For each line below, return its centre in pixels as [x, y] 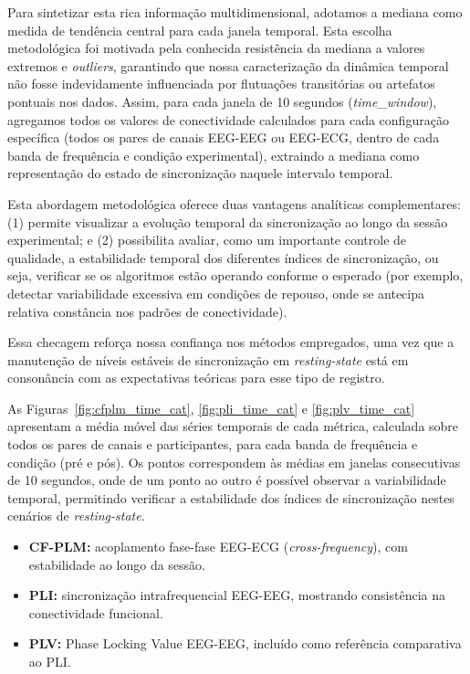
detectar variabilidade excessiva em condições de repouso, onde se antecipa [216, 293]
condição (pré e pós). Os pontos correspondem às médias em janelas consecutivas [234, 462]
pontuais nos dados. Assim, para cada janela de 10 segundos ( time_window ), [222, 101]
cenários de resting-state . [76, 516]
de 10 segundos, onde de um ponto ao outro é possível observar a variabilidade [227, 480]
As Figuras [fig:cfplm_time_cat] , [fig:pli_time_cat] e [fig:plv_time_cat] [211, 408]
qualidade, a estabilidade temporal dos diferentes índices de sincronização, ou [223, 257]
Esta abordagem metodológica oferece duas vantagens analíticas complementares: [234, 203]
